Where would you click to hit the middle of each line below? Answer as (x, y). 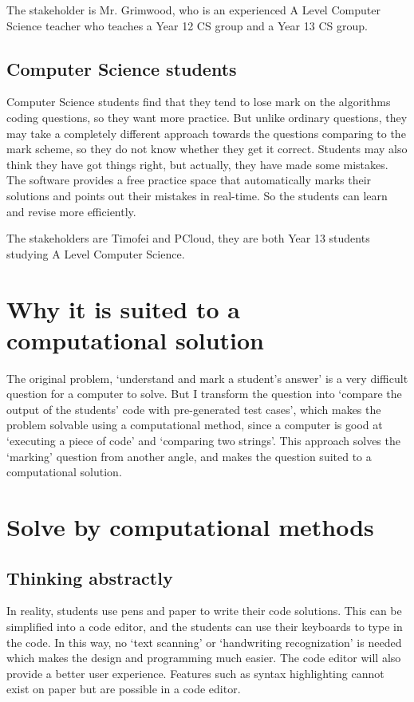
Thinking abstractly (90, 577)
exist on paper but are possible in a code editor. (124, 689)
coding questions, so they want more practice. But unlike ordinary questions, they (207, 117)
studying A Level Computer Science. (96, 253)
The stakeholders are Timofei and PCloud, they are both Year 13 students (188, 238)
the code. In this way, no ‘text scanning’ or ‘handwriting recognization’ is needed (204, 642)
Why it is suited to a (123, 308)
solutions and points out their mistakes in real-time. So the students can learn (197, 195)
